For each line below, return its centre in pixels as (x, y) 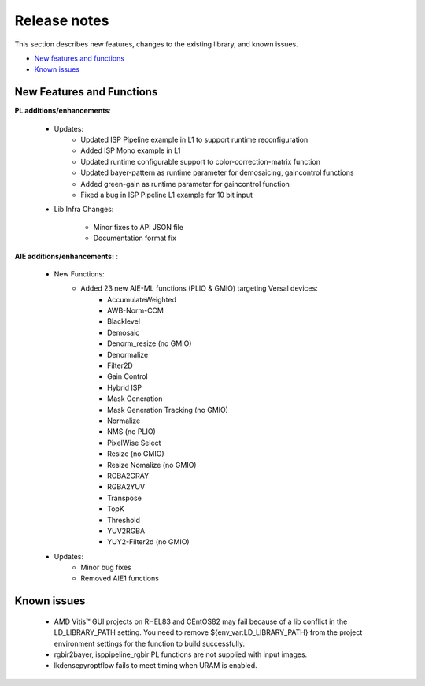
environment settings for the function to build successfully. (150, 643)
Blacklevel (124, 321)
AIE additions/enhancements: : (66, 256)
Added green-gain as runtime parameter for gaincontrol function (185, 184)
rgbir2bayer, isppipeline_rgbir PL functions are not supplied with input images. (181, 654)
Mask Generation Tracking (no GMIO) (168, 410)
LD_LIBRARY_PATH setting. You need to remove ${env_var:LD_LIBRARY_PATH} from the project (208, 632)
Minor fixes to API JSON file (139, 227)
